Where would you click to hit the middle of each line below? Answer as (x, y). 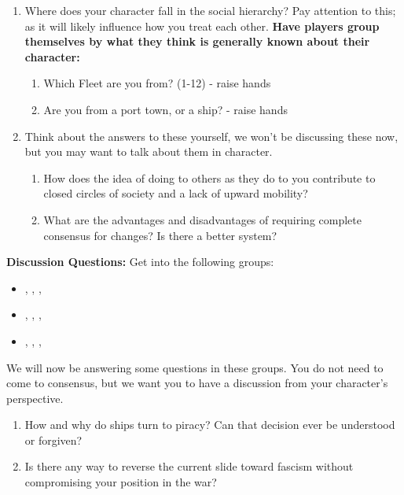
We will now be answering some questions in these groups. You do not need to (195, 367)
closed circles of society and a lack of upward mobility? (176, 193)
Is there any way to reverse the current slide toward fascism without (189, 466)
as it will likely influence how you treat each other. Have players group (202, 26)
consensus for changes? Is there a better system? (160, 235)
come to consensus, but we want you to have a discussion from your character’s (197, 383)
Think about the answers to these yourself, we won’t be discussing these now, (211, 136)
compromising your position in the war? (121, 482)
